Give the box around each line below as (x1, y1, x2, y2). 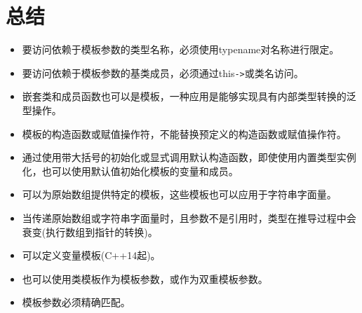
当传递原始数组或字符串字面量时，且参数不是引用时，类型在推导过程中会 (22, 210, 356, 225)
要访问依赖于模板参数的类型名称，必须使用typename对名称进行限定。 (22, 42, 340, 57)
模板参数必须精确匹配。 (22, 295, 130, 309)
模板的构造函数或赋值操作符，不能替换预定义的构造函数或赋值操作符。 (22, 126, 347, 141)
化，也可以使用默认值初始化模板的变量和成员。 (22, 163, 239, 178)
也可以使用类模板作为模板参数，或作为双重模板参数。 (22, 271, 268, 286)
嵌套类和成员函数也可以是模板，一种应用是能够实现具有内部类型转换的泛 (22, 89, 356, 104)
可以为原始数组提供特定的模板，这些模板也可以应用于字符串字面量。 (22, 187, 337, 202)
